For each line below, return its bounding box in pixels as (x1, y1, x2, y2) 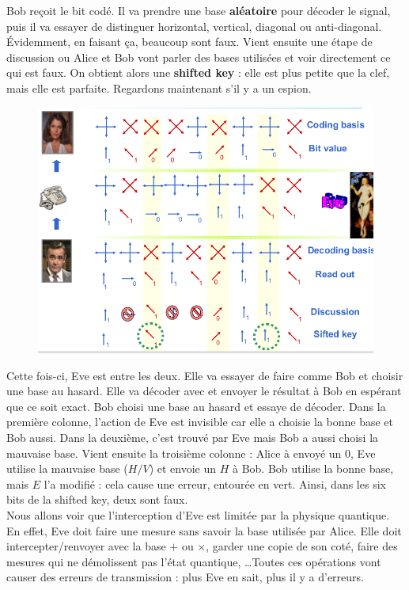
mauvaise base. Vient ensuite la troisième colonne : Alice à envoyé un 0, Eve (6, 444, 376, 461)
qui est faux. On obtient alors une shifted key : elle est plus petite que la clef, (6, 64, 390, 81)
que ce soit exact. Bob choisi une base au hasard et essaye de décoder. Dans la (6, 398, 386, 414)
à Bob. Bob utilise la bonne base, (232, 460, 394, 477)
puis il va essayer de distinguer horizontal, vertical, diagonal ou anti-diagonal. (6, 17, 382, 34)
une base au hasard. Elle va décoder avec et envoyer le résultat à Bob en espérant (6, 383, 402, 399)
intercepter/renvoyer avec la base (6, 538, 166, 554)
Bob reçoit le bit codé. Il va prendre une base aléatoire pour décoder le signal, (6, 2, 391, 18)
